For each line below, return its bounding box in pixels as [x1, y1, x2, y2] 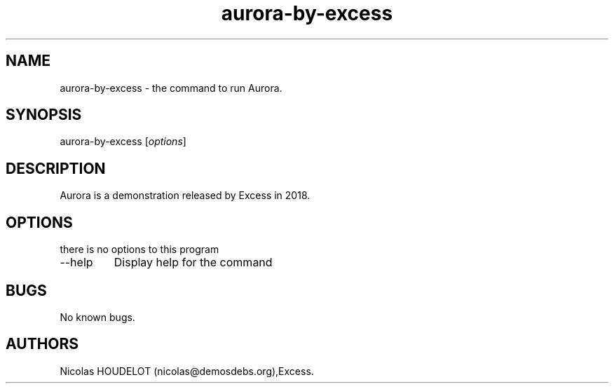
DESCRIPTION [6, 159, 106, 177]
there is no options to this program [60, 243, 219, 256]
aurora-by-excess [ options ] [60, 135, 186, 148]
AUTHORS [6, 335, 79, 353]
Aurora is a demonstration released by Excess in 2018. [60, 189, 311, 202]
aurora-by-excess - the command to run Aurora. [60, 81, 282, 94]
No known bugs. [60, 310, 135, 323]
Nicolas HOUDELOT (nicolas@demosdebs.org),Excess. [60, 364, 314, 377]
